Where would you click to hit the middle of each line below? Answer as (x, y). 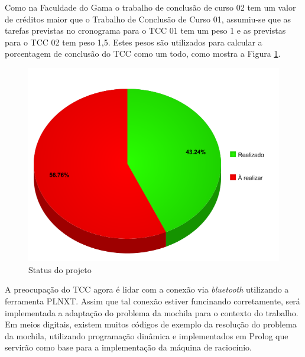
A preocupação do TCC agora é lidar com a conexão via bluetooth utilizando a (147, 289)
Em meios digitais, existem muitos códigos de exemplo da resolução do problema (151, 324)
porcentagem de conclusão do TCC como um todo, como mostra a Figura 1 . (143, 53)
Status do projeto (60, 269)
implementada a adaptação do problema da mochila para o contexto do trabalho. (152, 312)
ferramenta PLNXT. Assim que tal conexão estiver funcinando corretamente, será (152, 301)
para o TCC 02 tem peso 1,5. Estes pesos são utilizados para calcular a (134, 42)
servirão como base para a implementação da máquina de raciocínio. (128, 347)
